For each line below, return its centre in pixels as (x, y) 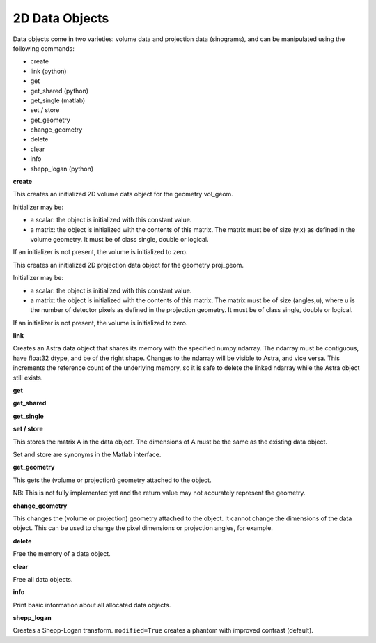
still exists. (28, 378)
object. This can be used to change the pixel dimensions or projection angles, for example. (143, 528)
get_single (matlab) (58, 100)
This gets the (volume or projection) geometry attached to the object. (112, 480)
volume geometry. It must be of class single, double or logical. (119, 239)
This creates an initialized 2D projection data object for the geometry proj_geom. (128, 265)
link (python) (48, 71)
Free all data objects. (43, 579)
